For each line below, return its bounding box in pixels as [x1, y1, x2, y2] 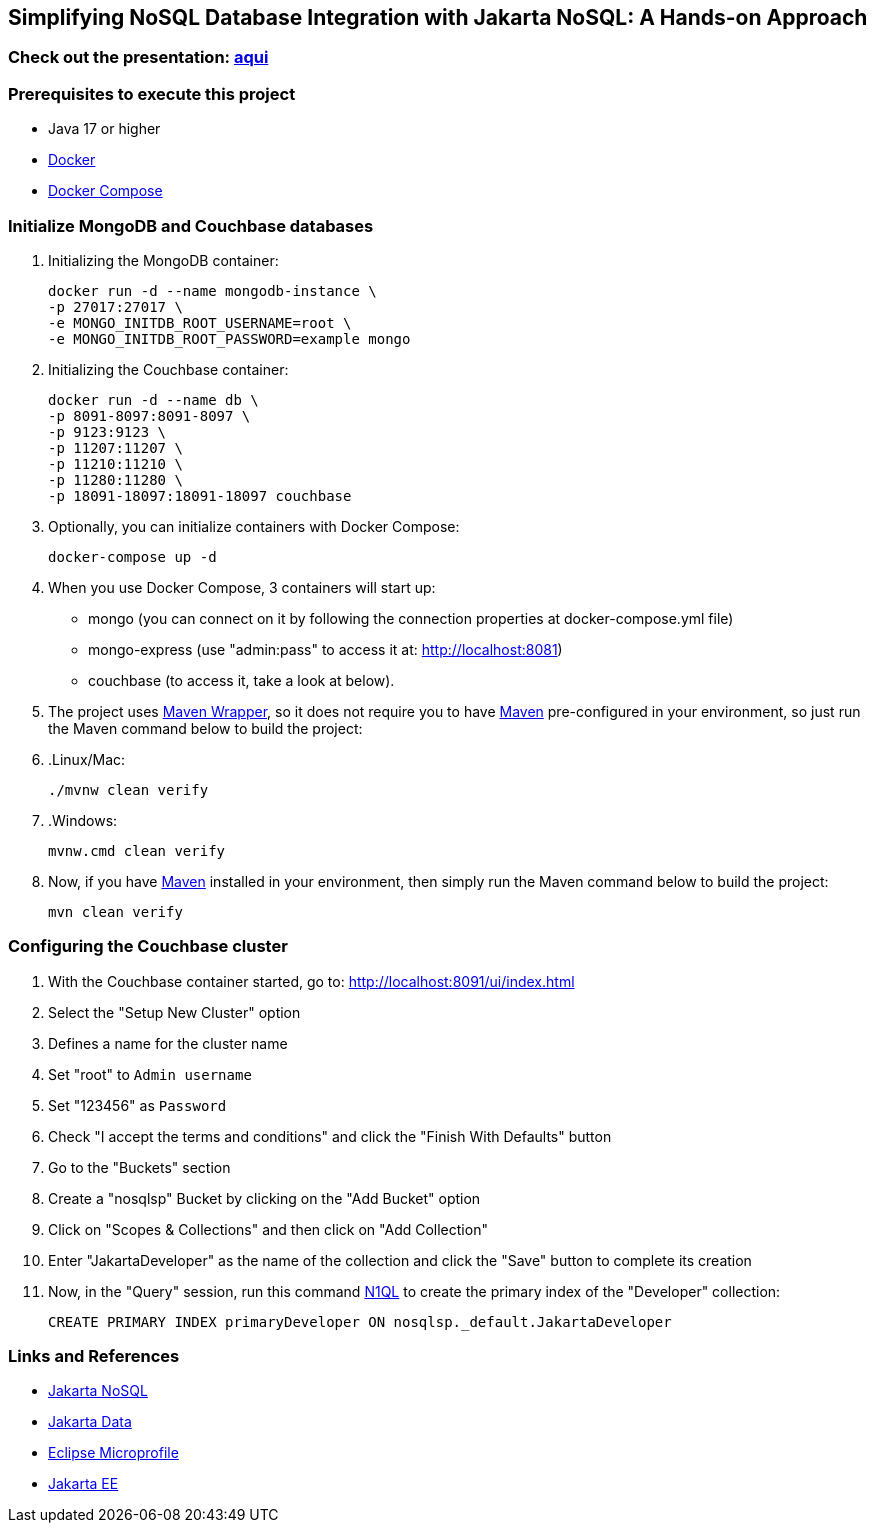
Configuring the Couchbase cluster [8, 936, 288, 957]
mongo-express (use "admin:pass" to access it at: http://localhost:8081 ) [88, 640, 563, 658]
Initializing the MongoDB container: [48, 251, 279, 269]
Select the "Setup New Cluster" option [48, 1003, 301, 1021]
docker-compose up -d [48, 548, 217, 565]
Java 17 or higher [48, 120, 161, 138]
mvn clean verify [48, 903, 183, 920]
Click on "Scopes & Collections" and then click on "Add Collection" [48, 1220, 488, 1238]
